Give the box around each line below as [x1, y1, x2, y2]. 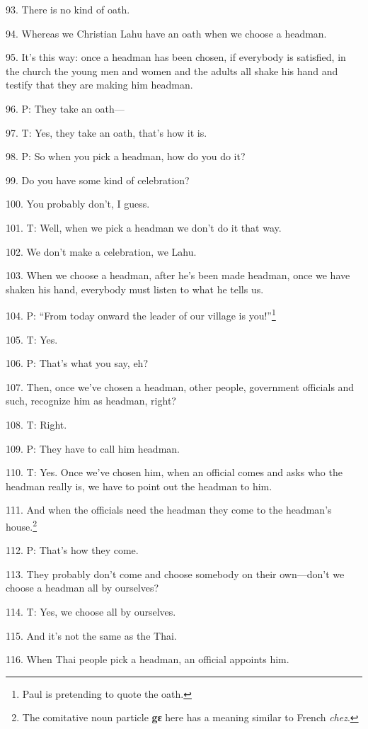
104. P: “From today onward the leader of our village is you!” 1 [6, 306, 276, 322]
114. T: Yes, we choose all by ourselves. [6, 604, 176, 618]
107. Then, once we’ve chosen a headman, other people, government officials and [6, 379, 355, 394]
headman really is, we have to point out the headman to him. [6, 478, 272, 493]
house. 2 [6, 516, 38, 533]
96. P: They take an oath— [6, 101, 125, 115]
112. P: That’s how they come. [6, 543, 139, 558]
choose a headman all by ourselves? [6, 580, 159, 595]
